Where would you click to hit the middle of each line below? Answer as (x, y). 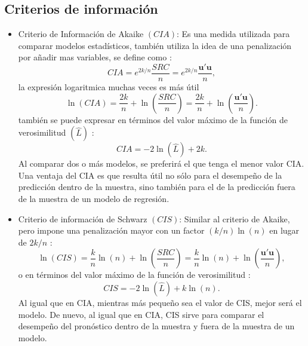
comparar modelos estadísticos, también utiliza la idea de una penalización (155, 45)
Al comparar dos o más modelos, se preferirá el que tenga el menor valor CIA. (161, 163)
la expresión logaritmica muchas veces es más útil (109, 87)
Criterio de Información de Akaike (81, 34)
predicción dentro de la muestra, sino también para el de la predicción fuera (157, 187)
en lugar (284, 230)
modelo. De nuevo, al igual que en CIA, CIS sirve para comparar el (141, 314)
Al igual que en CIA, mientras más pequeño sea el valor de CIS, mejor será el (160, 302)
